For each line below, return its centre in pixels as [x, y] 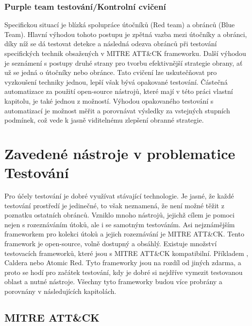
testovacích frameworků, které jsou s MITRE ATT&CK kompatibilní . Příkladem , [126, 253]
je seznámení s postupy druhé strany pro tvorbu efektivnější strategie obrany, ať [124, 63]
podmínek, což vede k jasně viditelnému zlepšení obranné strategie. [104, 120]
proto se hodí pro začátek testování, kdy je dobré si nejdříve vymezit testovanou [124, 272]
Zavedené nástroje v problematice [120, 153]
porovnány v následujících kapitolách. [60, 291]
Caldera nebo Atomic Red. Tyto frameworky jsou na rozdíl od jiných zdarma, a [123, 263]
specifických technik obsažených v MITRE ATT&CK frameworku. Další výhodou [125, 53]
